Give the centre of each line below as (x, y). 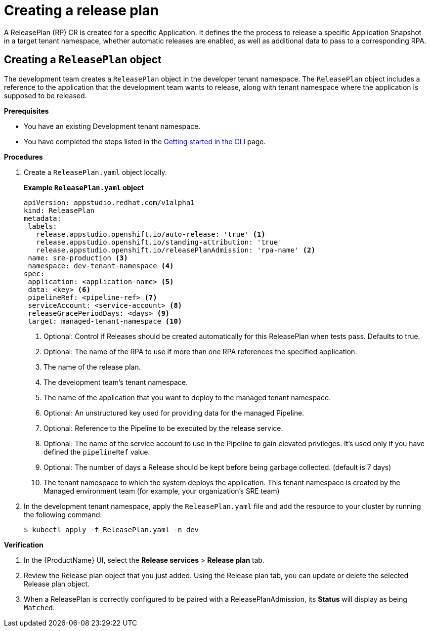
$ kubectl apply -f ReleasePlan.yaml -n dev (111, 529)
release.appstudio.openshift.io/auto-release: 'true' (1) (151, 234)
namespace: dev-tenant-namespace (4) (101, 266)
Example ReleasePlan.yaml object (84, 187)
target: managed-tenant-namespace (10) (105, 321)
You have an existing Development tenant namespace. (112, 126)
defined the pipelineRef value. (97, 452)
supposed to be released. (45, 95)
